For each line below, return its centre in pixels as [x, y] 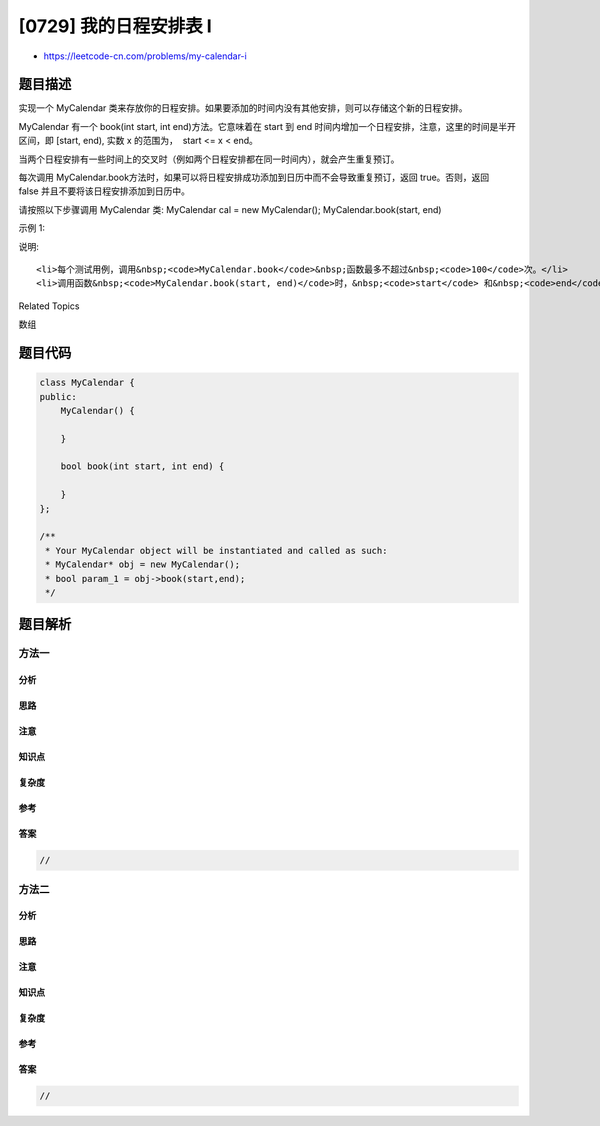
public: [58, 396]
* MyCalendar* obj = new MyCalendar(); [142, 564]
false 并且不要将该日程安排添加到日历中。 [104, 191]
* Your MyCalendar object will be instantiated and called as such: [216, 550]
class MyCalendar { [87, 383]
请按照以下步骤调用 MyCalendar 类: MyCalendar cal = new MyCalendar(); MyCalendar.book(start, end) [230, 209]
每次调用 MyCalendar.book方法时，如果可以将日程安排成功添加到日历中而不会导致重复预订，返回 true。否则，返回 [254, 177]
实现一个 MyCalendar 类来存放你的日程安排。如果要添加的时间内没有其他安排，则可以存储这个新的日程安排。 [243, 108]
